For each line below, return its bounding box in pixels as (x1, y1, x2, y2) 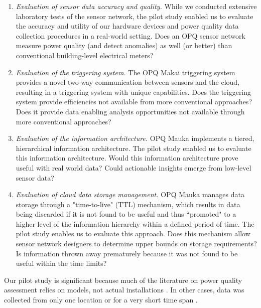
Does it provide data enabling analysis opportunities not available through (16, 106, 245, 116)
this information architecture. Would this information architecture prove (16, 152, 238, 163)
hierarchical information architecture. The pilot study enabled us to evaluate (16, 142, 251, 153)
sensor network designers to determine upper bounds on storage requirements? (16, 238, 257, 249)
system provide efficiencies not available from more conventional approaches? (16, 96, 252, 107)
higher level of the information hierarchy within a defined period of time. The (16, 218, 254, 229)
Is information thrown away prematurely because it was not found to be (16, 248, 238, 258)
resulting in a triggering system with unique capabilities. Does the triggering (16, 86, 251, 97)
